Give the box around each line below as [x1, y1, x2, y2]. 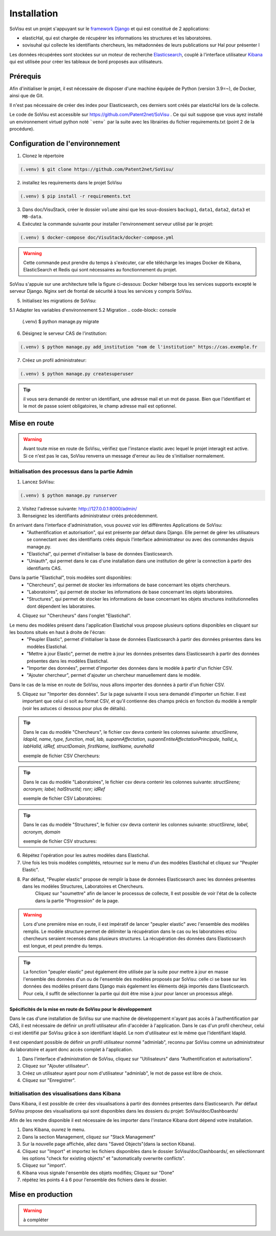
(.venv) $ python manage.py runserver [20, 492, 118, 498]
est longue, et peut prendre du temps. [23, 943, 103, 949]
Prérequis [9, 72, 41, 80]
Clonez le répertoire [22, 153, 64, 159]
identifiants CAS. [27, 565, 62, 571]
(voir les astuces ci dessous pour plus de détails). [22, 705, 127, 711]
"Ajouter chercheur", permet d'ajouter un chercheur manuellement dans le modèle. [27, 672, 201, 678]
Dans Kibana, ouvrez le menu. [22, 1126, 85, 1133]
